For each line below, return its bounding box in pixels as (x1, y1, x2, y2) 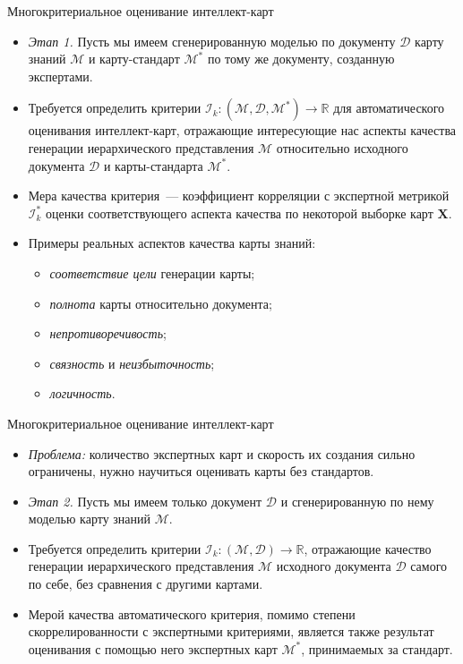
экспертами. (28, 66, 93, 85)
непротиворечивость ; (49, 324, 167, 343)
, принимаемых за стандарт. (301, 639, 453, 658)
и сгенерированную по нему (280, 491, 434, 510)
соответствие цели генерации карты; (49, 263, 255, 282)
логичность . (49, 384, 116, 403)
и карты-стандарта (103, 156, 203, 175)
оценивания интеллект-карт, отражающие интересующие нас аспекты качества (28, 121, 457, 140)
